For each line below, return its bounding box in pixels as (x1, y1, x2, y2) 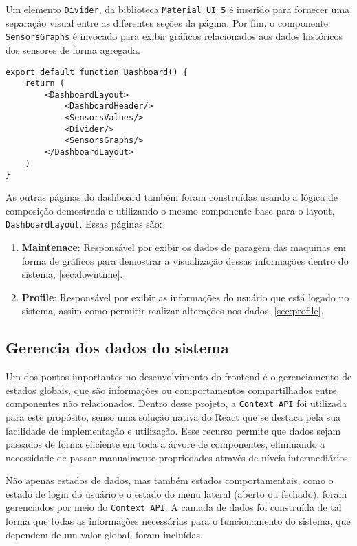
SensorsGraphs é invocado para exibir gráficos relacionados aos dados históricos (6, 29, 343, 43)
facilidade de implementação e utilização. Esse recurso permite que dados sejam (6, 423, 341, 437)
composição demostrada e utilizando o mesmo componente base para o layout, (6, 203, 335, 217)
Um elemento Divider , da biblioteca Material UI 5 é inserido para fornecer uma (6, 2, 350, 16)
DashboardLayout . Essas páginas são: (6, 217, 162, 231)
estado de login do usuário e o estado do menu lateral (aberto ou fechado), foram (6, 486, 347, 501)
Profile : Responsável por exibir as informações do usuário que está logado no (21, 290, 349, 304)
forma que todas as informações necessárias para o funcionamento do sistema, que (6, 514, 351, 528)
